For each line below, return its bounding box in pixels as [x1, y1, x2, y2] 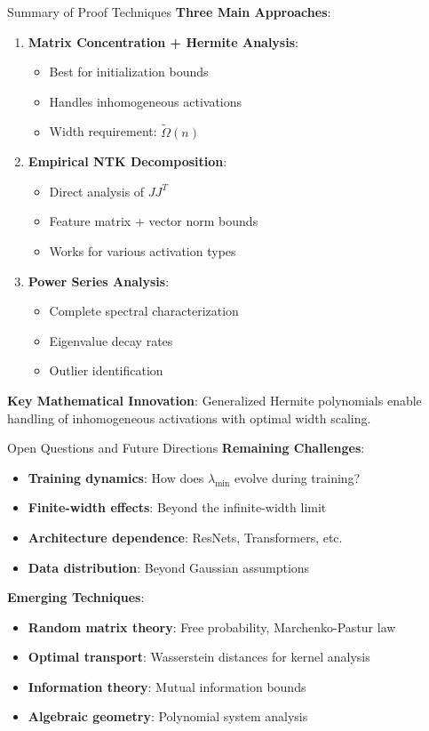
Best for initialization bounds [49, 62, 209, 81]
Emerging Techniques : [7, 588, 145, 606]
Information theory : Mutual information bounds [28, 677, 306, 695]
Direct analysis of [49, 181, 145, 200]
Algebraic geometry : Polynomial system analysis [28, 707, 308, 726]
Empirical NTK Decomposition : [28, 152, 227, 171]
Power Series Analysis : [28, 271, 170, 290]
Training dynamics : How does [28, 468, 204, 486]
